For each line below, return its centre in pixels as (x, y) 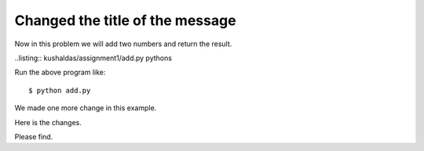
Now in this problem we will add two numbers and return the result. (123, 44)
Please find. (34, 136)
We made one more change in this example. (86, 108)
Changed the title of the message (125, 20)
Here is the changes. (48, 122)
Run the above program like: (60, 72)
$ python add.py (60, 90)
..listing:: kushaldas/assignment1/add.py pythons (93, 58)
